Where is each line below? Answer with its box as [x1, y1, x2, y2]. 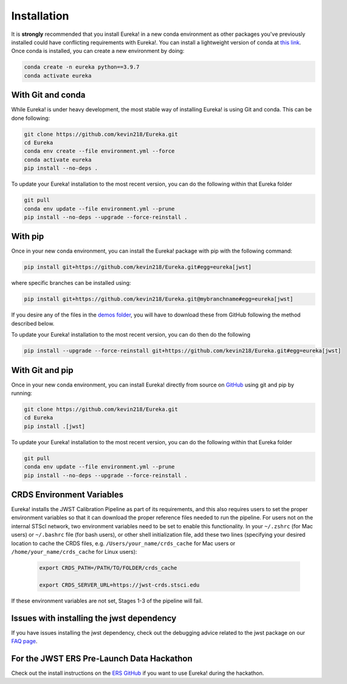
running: [11, 389, 33, 397]
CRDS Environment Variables [11, 489, 124, 500]
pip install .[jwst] [24, 423, 85, 430]
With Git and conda [11, 90, 86, 100]
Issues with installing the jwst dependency [11, 613, 177, 623]
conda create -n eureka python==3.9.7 [24, 64, 140, 71]
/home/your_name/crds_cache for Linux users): [11, 548, 137, 555]
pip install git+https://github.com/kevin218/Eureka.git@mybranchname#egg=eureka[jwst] [24, 296, 294, 302]
